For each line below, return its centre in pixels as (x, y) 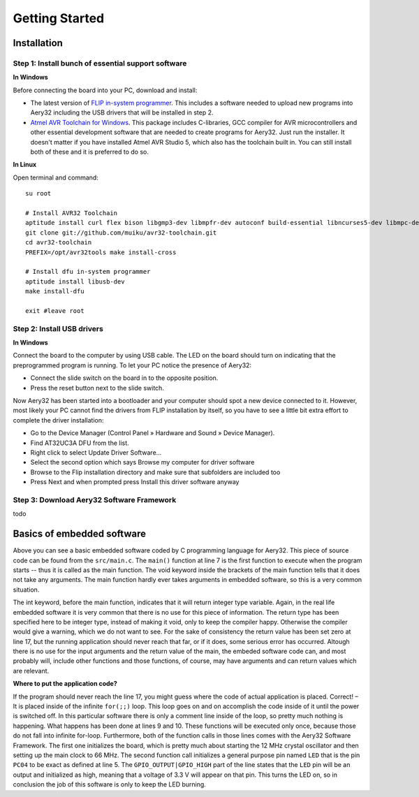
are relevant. (31, 671)
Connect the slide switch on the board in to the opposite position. (124, 378)
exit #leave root (55, 310)
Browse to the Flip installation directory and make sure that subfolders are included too (155, 472)
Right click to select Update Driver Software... (96, 452)
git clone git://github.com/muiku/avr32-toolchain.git (121, 233)
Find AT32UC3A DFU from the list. (80, 443)
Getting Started (59, 18)
